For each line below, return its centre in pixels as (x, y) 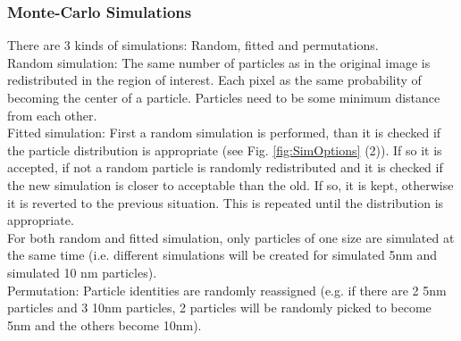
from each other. (52, 115)
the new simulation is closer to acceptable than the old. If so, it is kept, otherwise (230, 184)
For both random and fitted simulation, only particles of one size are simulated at (231, 237)
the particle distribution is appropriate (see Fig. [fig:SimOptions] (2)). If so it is (225, 150)
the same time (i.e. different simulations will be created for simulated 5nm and (222, 255)
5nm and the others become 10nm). (105, 324)
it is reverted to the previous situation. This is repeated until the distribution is (226, 202)
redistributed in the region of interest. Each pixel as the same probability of (214, 80)
